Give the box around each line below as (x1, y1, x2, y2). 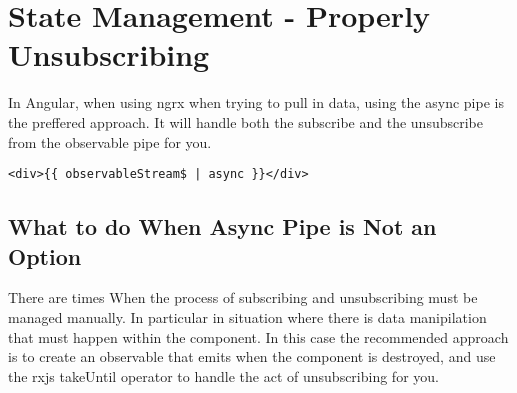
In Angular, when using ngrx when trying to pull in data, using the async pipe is (8, 92, 504, 113)
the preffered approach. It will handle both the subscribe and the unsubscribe (8, 111, 483, 132)
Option (8, 240, 82, 271)
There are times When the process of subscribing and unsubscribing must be (8, 287, 478, 308)
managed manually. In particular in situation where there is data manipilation (8, 306, 487, 327)
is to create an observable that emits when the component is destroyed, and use (8, 346, 496, 367)
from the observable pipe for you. (8, 131, 212, 152)
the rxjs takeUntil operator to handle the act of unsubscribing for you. (8, 365, 439, 386)
